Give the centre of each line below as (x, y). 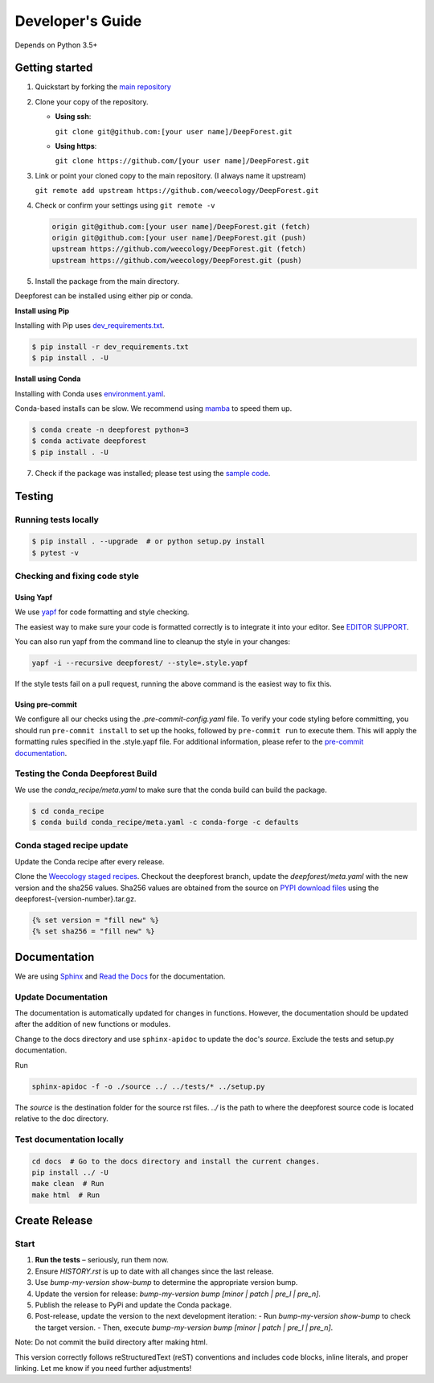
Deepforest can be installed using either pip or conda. (104, 296)
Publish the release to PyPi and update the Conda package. (133, 1305)
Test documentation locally (70, 1139)
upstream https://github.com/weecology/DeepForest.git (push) (177, 260)
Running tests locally (57, 519)
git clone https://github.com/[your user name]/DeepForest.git (182, 161)
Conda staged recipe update (72, 846)
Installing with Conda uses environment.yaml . (90, 393)
